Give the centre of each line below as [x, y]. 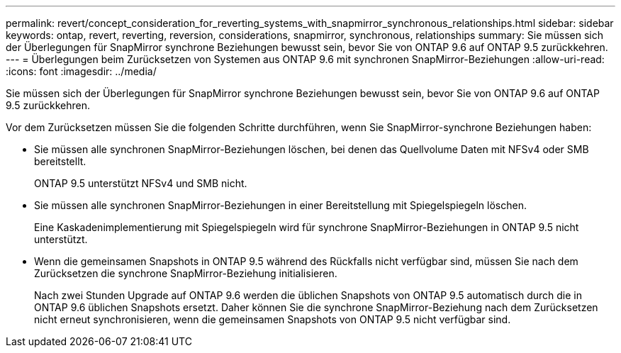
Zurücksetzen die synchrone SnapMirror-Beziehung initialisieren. [186, 273]
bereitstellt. [60, 161]
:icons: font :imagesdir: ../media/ [81, 71]
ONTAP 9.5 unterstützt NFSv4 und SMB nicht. [141, 183]
